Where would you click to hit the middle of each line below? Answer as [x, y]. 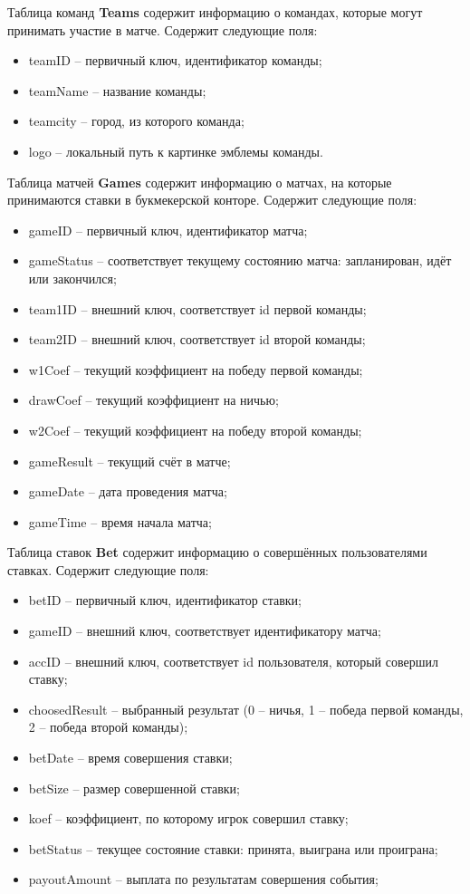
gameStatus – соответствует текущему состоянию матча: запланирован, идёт [240, 260]
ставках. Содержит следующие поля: [108, 569]
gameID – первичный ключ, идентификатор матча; [168, 230]
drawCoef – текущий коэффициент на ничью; [153, 400]
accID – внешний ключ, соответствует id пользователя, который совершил [233, 661]
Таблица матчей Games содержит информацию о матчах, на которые [200, 182]
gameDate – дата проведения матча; [128, 491]
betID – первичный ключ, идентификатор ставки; [165, 600]
